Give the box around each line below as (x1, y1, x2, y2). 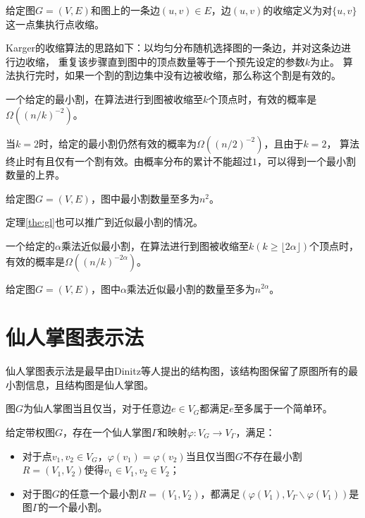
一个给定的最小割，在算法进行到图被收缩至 (6, 91, 203, 106)
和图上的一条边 (90, 3, 160, 17)
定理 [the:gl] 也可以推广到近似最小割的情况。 (6, 215, 204, 229)
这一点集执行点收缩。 (6, 16, 104, 31)
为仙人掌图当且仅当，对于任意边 (23, 401, 172, 416)
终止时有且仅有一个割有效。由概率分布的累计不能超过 (6, 153, 252, 168)
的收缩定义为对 (263, 3, 333, 17)
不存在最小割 (242, 448, 302, 463)
